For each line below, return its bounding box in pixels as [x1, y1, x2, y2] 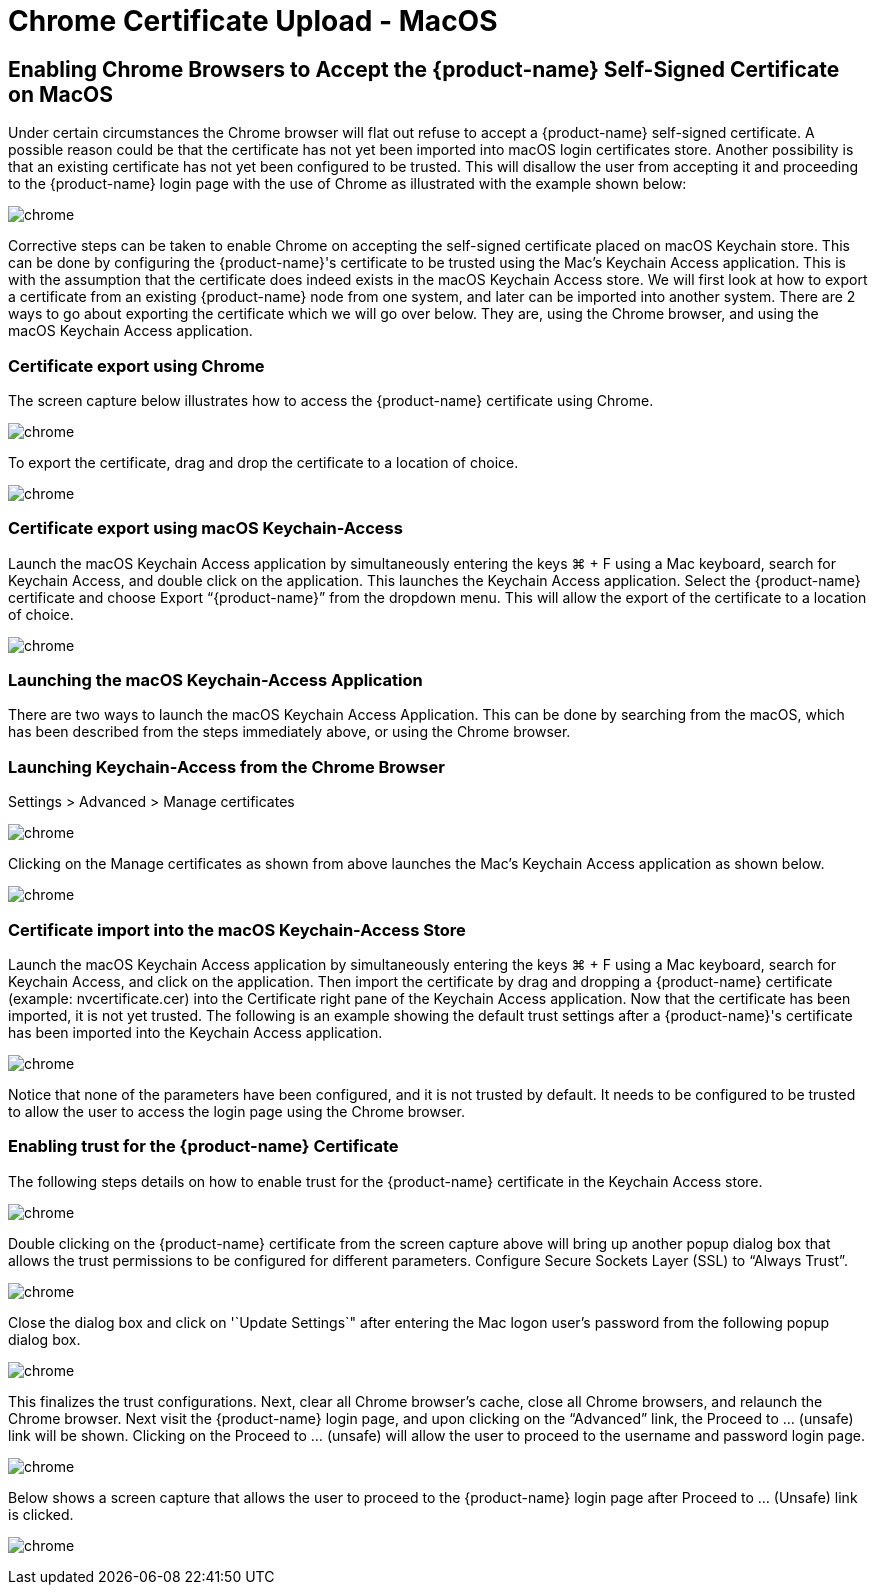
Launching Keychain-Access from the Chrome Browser [8, 756, 445, 777]
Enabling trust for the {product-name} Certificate [8, 1136, 399, 1157]
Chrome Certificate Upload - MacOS [8, 4, 498, 38]
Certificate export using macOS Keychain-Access [8, 518, 403, 539]
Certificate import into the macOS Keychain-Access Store [8, 919, 466, 940]
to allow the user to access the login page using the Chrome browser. [8, 1102, 465, 1120]
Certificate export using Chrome [8, 355, 265, 376]
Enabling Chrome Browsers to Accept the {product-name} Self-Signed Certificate [8, 56, 840, 82]
